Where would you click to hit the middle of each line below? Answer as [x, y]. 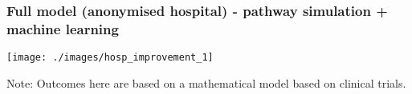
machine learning [63, 28]
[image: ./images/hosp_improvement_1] [110, 58]
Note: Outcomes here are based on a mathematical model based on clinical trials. [206, 82]
